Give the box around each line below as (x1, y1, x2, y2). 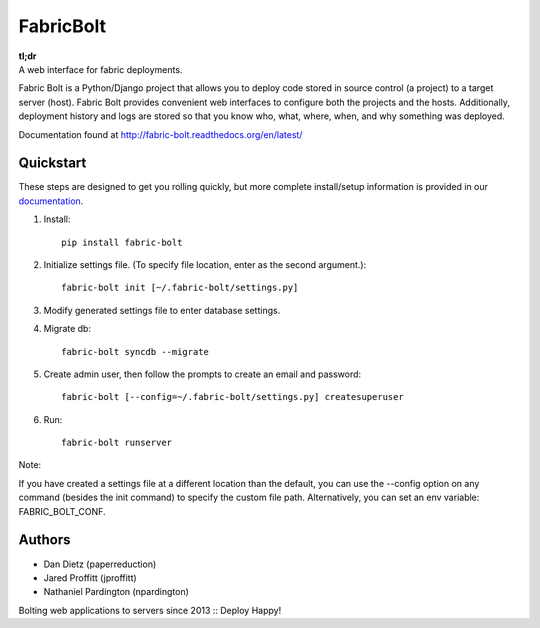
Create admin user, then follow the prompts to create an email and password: (43, 368, 362, 380)
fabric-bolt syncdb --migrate (61, 346, 210, 357)
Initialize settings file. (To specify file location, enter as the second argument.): (43, 258, 367, 270)
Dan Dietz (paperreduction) (43, 558, 157, 570)
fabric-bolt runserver (61, 437, 173, 449)
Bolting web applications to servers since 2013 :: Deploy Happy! (18, 604, 282, 616)
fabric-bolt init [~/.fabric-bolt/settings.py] (61, 282, 299, 294)
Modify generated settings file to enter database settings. (43, 304, 281, 316)
